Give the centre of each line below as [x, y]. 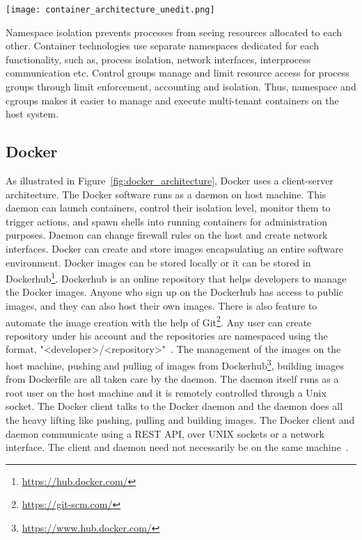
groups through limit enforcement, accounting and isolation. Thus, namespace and [181, 87]
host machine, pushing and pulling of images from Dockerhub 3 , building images [175, 364]
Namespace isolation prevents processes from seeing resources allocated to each [174, 32]
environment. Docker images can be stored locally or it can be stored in [158, 262]
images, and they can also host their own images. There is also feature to [162, 306]
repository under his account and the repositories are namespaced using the [167, 335]
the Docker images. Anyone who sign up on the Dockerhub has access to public [174, 292]
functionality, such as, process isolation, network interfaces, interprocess [158, 59]
